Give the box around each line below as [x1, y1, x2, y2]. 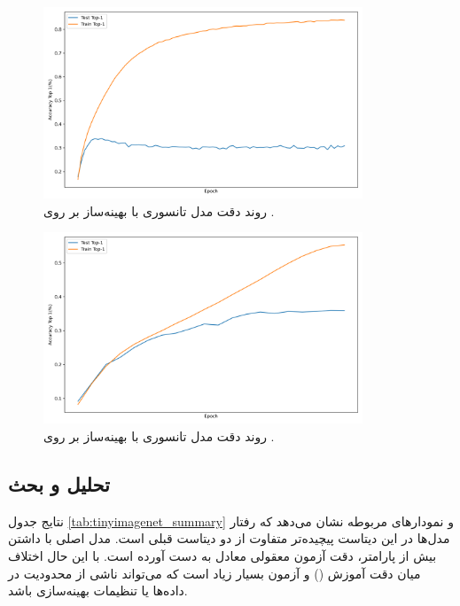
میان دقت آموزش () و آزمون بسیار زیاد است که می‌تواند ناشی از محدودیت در [8, 563, 421, 582]
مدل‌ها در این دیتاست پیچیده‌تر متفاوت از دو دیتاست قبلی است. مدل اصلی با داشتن [8, 529, 450, 548]
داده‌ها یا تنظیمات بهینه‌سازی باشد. [8, 581, 188, 600]
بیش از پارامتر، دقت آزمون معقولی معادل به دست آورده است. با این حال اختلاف [8, 546, 437, 564]
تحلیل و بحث [8, 470, 110, 497]
